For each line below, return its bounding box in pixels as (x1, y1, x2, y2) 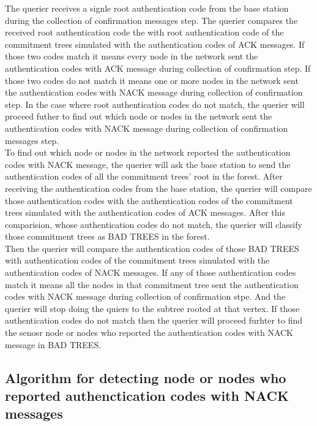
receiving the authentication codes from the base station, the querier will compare (5, 181, 312, 194)
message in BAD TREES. (5, 338, 102, 351)
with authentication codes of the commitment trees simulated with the (5, 254, 270, 267)
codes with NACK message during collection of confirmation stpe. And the (5, 290, 286, 303)
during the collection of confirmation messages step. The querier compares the (5, 13, 298, 26)
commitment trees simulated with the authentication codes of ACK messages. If (5, 37, 305, 50)
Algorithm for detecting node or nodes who (5, 368, 286, 387)
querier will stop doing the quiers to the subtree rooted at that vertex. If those (5, 302, 300, 314)
